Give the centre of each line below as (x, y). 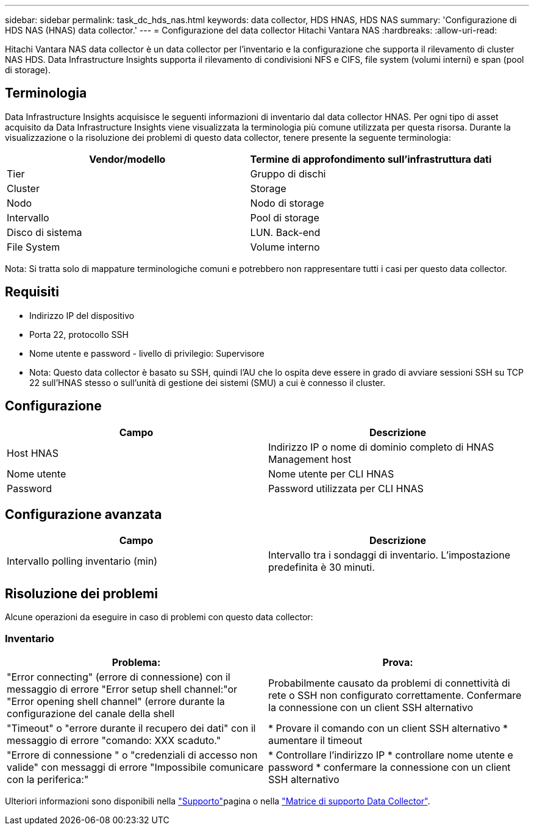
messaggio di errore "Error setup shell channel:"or (122, 689)
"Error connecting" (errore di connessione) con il (119, 677)
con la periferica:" (48, 779)
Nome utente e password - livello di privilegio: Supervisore (147, 353)
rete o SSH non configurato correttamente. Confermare (395, 695)
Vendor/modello (127, 159)
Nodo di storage (287, 203)
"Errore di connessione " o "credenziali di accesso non (132, 755)
